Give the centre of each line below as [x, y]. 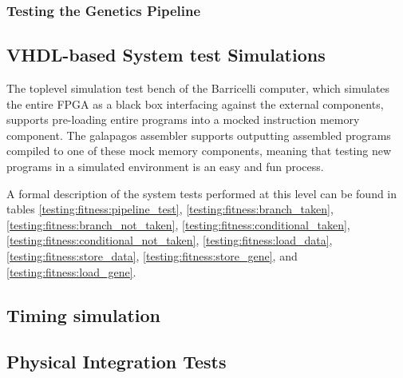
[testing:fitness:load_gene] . [71, 271]
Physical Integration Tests [117, 362]
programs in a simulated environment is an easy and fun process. [165, 167]
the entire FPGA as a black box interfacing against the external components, [195, 103]
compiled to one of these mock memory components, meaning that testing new [199, 151]
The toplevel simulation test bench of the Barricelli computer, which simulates [198, 88]
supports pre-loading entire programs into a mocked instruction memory [183, 119]
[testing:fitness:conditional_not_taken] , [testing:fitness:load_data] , [170, 240]
